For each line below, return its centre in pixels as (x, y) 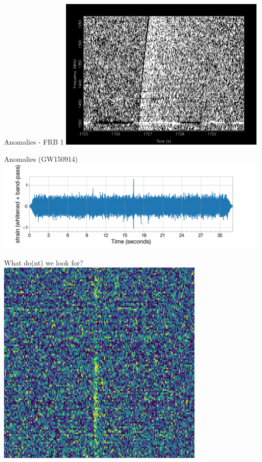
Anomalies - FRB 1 (34, 142)
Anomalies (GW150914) (41, 158)
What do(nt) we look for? (44, 262)
